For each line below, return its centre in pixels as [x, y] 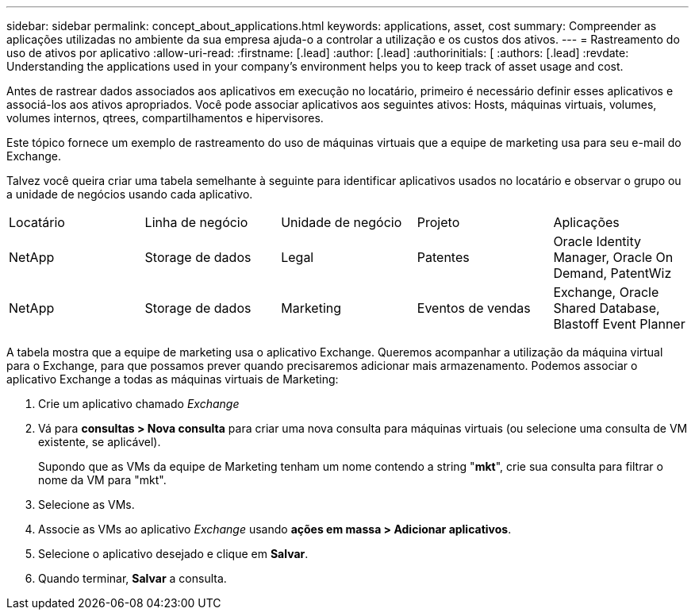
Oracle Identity [597, 241]
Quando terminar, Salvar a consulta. [132, 578]
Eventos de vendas [474, 308]
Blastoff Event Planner [619, 324]
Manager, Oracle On [613, 257]
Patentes [443, 257]
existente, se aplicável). [100, 442]
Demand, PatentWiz [612, 273]
